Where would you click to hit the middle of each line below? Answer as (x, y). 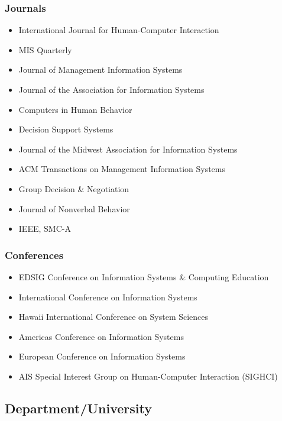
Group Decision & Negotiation (74, 188)
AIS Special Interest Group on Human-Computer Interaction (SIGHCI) (148, 376)
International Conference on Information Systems (108, 297)
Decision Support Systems (66, 129)
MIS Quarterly (45, 49)
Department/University (78, 408)
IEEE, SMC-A (45, 229)
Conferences (34, 255)
